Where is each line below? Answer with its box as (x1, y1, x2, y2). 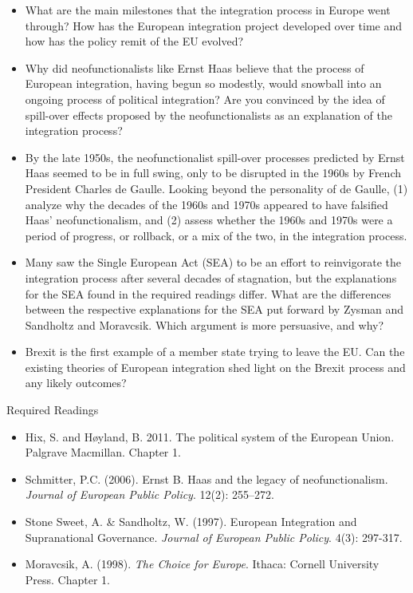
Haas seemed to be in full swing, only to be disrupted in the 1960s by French (25, 164, 402, 181)
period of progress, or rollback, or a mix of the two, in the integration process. (25, 227, 407, 243)
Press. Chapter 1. (25, 571, 111, 587)
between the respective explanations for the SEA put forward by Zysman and (25, 301, 404, 318)
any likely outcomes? (25, 374, 127, 391)
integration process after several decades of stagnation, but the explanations (25, 269, 397, 286)
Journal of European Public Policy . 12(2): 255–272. (25, 486, 274, 503)
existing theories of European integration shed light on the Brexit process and (25, 358, 406, 375)
